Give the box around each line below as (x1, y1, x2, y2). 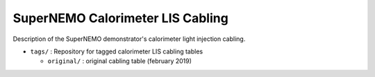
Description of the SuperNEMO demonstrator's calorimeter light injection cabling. (12, 35, 246, 43)
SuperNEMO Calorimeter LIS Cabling (12, 10, 228, 26)
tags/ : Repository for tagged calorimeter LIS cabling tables (30, 47, 203, 55)
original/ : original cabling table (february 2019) (47, 57, 192, 65)
